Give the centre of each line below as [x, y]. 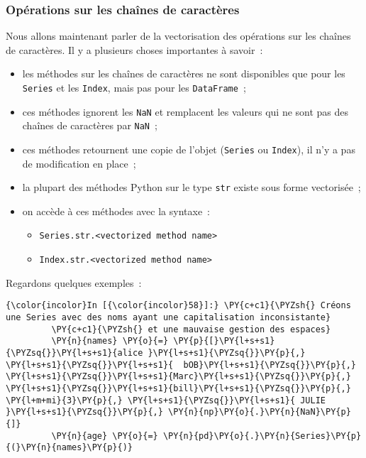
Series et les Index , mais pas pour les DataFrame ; [134, 87]
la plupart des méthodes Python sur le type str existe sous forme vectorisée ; [192, 187]
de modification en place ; [79, 163]
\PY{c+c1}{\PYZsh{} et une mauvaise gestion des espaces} [191, 329]
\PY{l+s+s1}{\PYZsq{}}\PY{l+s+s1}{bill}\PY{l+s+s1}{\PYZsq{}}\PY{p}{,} [178, 388]
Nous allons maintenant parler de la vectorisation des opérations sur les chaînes [178, 36]
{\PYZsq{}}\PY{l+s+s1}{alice [74, 353]
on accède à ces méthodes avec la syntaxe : [116, 211]
